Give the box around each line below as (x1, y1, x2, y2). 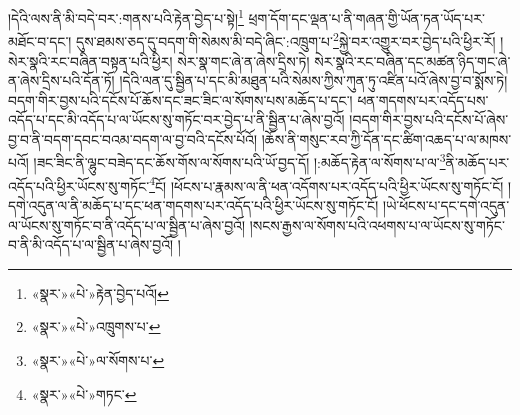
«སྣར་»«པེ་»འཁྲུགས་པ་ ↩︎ (31, 316, 161, 337)
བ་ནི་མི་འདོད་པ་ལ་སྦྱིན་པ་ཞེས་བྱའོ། (8, 234, 174, 255)
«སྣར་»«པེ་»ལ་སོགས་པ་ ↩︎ (31, 349, 165, 370)
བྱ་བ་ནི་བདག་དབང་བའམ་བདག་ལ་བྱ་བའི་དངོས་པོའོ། (8, 128, 258, 149)
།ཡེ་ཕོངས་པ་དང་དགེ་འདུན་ (382, 194, 510, 215)
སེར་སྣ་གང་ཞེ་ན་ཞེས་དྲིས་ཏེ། (177, 50, 310, 71)
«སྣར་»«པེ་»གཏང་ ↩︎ (31, 383, 137, 404)
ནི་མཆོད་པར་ (445, 152, 510, 173)
